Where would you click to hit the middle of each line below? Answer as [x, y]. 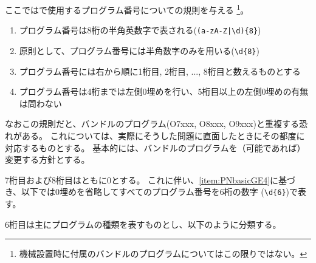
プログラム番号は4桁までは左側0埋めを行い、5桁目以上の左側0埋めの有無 [164, 91]
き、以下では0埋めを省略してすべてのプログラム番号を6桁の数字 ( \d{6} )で [151, 192]
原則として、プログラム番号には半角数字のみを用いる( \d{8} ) [139, 50]
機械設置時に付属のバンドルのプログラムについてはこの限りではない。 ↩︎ [163, 254]
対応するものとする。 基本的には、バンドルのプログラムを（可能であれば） [155, 147]
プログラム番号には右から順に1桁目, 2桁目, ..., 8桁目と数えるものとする [160, 71]
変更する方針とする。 [47, 159]
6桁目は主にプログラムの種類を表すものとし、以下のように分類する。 [143, 224]
